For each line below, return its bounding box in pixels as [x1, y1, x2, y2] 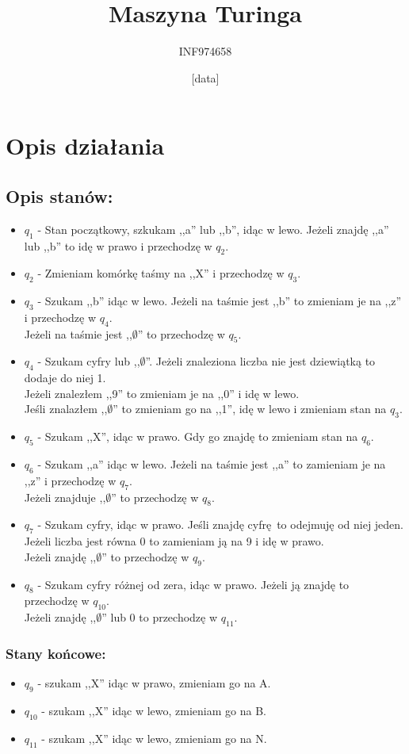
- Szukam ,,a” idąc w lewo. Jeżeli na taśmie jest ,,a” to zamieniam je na [37, 456, 386, 473]
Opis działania [6, 129, 165, 162]
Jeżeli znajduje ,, [24, 488, 106, 505]
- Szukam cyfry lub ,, [37, 353, 140, 369]
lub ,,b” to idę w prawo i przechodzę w [24, 237, 212, 254]
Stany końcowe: [6, 643, 106, 663]
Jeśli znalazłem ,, [24, 400, 108, 417]
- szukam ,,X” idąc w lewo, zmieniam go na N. [41, 729, 267, 746]
